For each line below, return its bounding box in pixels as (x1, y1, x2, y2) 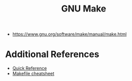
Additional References (5, 48, 100, 60)
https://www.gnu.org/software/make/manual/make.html (12, 31, 127, 37)
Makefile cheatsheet (12, 70, 55, 76)
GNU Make (61, 3, 107, 14)
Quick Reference (12, 65, 47, 71)
